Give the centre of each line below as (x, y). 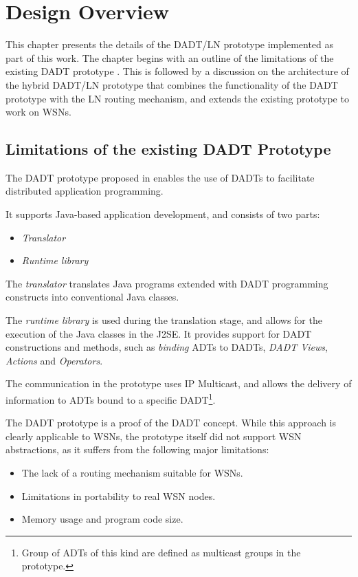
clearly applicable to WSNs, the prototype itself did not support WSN (154, 436)
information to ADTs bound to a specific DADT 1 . (111, 399)
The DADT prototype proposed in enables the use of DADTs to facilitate (160, 177)
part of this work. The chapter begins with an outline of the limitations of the (170, 57)
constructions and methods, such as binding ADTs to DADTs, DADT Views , (167, 347)
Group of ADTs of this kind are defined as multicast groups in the (161, 552)
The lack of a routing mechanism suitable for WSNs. (132, 473)
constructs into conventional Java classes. (92, 297)
